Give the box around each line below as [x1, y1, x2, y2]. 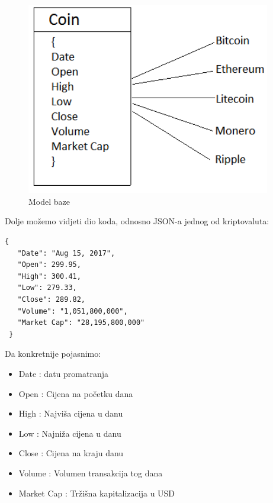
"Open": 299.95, [17, 260, 81, 269]
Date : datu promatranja [18, 367, 108, 379]
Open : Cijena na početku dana [18, 387, 133, 399]
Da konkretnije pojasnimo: [5, 347, 101, 360]
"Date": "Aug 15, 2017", [17, 249, 115, 257]
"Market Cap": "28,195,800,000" [17, 318, 145, 327]
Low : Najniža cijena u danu [18, 427, 121, 439]
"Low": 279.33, [17, 283, 77, 292]
